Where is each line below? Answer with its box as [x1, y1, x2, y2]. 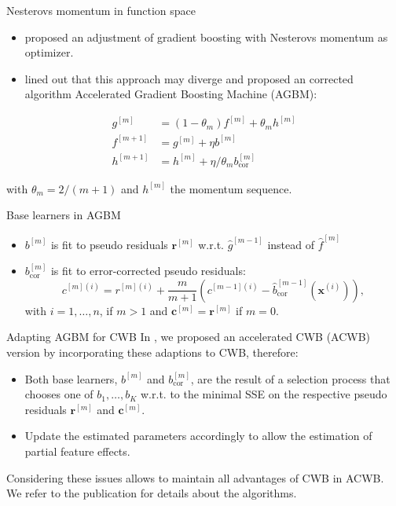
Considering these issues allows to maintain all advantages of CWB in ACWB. [6, 469, 384, 486]
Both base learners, [24, 370, 118, 387]
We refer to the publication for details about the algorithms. [6, 485, 297, 501]
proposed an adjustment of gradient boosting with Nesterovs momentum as [24, 28, 388, 45]
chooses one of [24, 386, 93, 402]
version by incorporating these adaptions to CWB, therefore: [6, 343, 299, 360]
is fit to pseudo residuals [50, 236, 168, 252]
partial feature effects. [24, 442, 130, 459]
